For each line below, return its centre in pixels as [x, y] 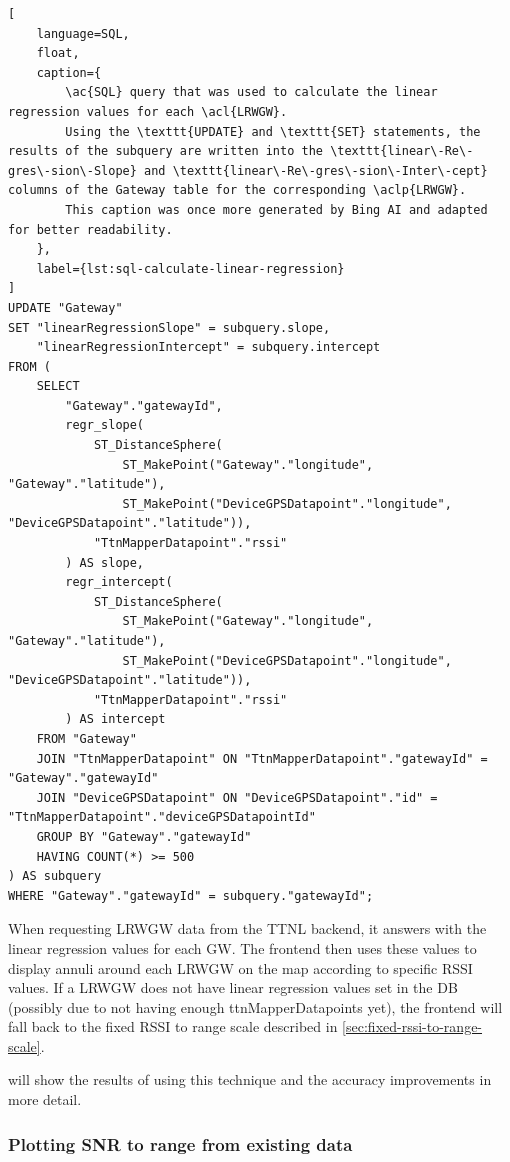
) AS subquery [55, 876]
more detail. [45, 1099]
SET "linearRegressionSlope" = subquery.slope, [169, 327]
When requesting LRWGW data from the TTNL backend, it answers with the [247, 928]
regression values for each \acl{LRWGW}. [148, 111]
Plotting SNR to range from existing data [180, 1143]
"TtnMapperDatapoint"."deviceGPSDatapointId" [162, 817]
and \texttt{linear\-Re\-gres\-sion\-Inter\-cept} [316, 170]
